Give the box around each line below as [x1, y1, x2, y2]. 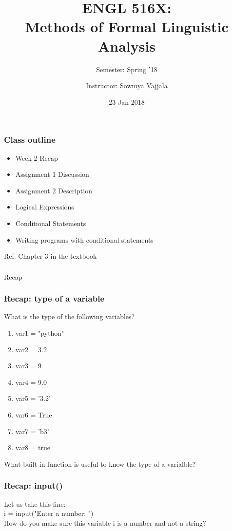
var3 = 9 [15, 360, 42, 371]
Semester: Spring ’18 [96, 64, 157, 74]
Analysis [97, 36, 156, 56]
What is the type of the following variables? [4, 311, 135, 322]
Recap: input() [4, 479, 63, 492]
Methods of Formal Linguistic [25, 17, 229, 37]
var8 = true [15, 442, 51, 453]
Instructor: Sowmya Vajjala [86, 80, 168, 91]
